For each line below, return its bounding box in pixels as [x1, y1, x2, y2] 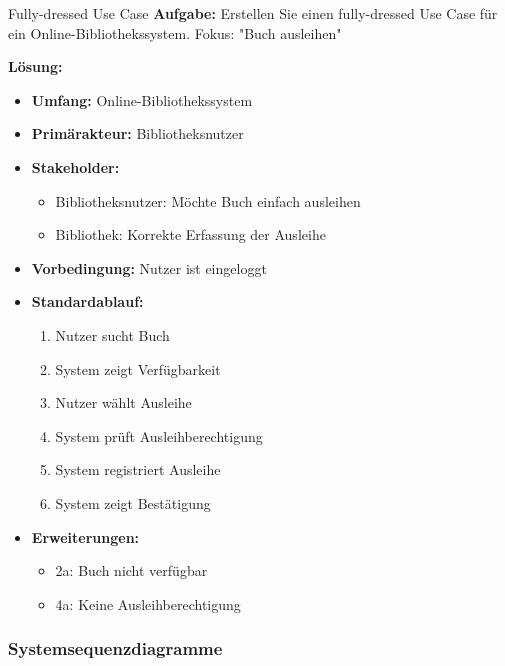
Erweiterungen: [31, 526, 140, 547]
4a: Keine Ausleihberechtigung [55, 593, 241, 614]
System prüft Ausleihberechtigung [55, 425, 263, 446]
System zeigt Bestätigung [55, 492, 211, 513]
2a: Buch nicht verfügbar [55, 560, 208, 581]
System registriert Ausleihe [55, 459, 221, 480]
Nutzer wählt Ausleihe [55, 392, 192, 413]
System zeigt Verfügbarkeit [55, 358, 221, 379]
